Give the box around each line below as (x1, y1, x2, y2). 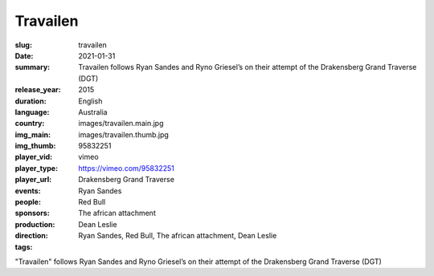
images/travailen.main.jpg (78, 119, 164, 128)
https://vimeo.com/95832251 (78, 163, 174, 172)
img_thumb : (14, 141, 56, 151)
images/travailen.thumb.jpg (78, 129, 169, 140)
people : (14, 197, 42, 207)
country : (14, 119, 45, 128)
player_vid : (14, 152, 52, 162)
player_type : (14, 163, 59, 172)
